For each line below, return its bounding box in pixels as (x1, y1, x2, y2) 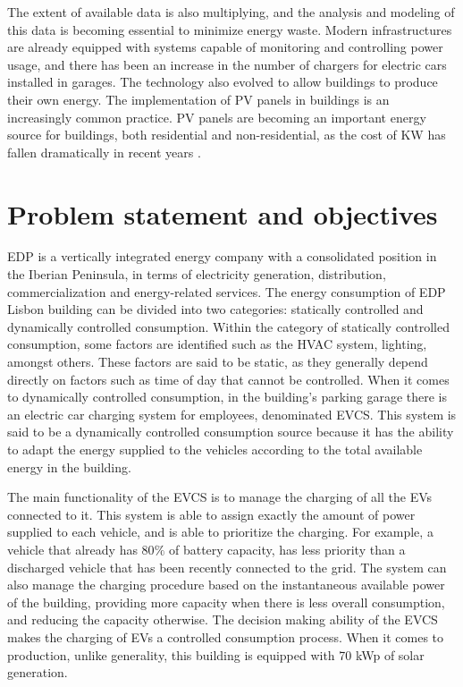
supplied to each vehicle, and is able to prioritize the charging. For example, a (7, 522, 434, 541)
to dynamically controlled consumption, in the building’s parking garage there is (7, 387, 447, 406)
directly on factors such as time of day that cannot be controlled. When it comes (7, 369, 450, 388)
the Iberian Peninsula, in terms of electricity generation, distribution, (7, 265, 386, 284)
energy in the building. (7, 457, 131, 476)
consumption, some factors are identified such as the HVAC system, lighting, (7, 335, 427, 353)
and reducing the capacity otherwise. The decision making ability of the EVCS (7, 610, 438, 629)
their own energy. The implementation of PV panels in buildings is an (7, 89, 390, 108)
